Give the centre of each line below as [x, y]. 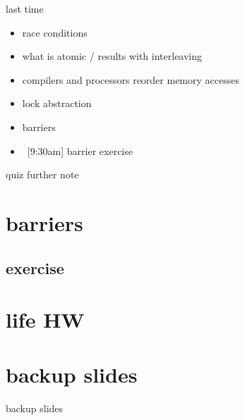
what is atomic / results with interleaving [112, 56]
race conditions [55, 32]
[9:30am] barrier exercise [80, 150]
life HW [45, 320]
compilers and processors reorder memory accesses [131, 79]
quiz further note [42, 174]
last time [25, 8]
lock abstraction [57, 103]
